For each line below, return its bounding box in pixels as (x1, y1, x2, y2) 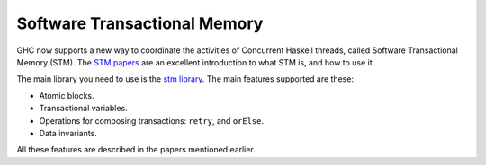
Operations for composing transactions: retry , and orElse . (39, 115, 265, 126)
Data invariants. (39, 127, 98, 138)
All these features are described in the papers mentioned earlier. (16, 144, 256, 155)
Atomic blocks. (39, 90, 94, 100)
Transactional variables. (39, 103, 128, 114)
